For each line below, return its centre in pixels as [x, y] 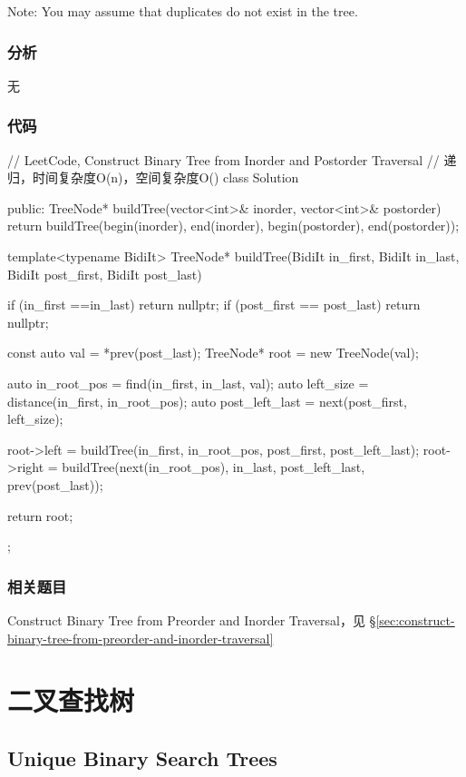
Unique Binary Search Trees [142, 757]
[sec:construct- [415, 620]
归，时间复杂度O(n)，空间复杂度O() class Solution [153, 177]
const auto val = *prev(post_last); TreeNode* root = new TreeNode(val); [213, 353]
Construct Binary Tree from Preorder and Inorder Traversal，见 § [192, 620]
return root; [40, 515]
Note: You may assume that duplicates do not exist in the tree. [183, 11]
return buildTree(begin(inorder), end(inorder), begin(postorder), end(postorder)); [233, 226]
